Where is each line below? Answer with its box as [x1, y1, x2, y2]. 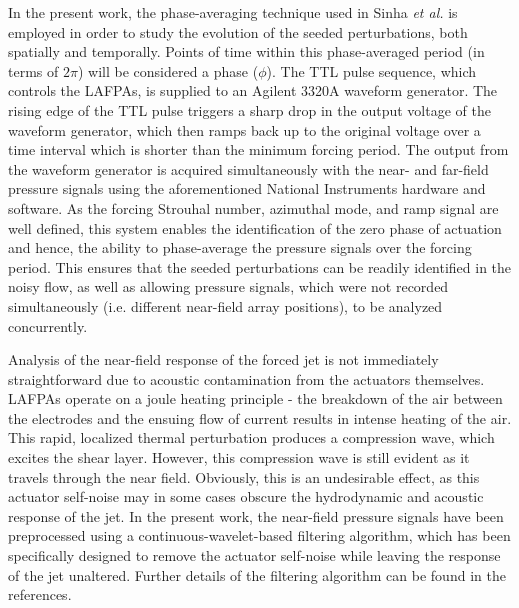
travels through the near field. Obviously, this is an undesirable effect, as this [8, 466, 480, 487]
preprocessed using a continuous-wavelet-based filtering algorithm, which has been [8, 525, 511, 546]
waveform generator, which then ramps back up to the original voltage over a [8, 119, 481, 140]
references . [8, 584, 72, 605]
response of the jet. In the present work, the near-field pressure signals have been [8, 505, 504, 526]
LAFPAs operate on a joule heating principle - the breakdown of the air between [8, 388, 503, 409]
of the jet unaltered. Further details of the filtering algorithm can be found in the [8, 564, 506, 585]
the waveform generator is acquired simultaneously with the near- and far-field [8, 158, 489, 179]
